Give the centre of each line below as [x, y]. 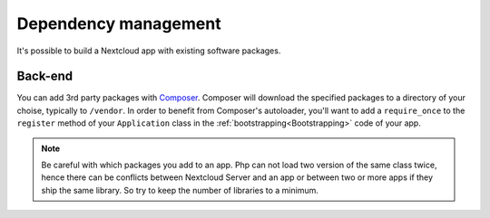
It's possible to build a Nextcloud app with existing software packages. [149, 51]
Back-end [45, 76]
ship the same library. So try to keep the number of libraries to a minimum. [180, 190]
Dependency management [119, 24]
